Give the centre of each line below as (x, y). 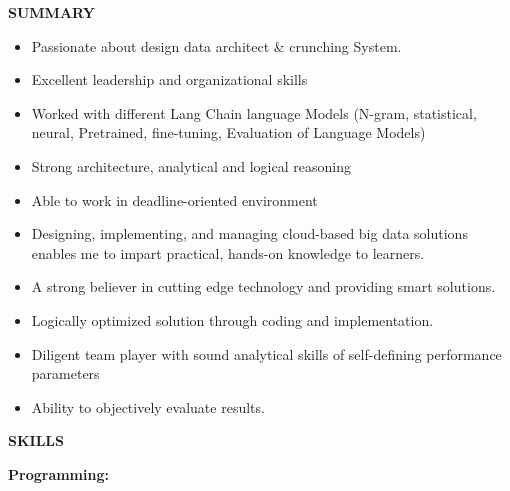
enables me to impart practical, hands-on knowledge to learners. (228, 252)
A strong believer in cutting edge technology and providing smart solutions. (263, 286)
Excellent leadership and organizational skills (169, 79)
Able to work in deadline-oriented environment (174, 199)
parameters (65, 373)
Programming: (58, 473)
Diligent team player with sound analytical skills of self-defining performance (266, 353)
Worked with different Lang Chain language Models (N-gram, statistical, (254, 112)
